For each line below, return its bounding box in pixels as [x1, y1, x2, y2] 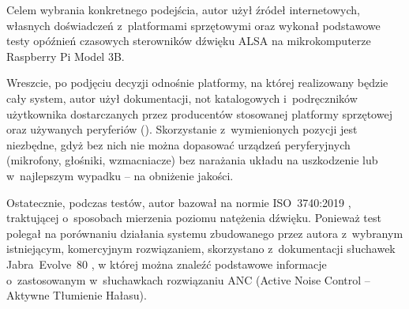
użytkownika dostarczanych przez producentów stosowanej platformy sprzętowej [6, 105, 392, 122]
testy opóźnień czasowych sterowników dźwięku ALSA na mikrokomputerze [6, 32, 371, 49]
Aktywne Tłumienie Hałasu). [6, 287, 147, 303]
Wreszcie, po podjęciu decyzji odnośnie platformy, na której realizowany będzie [6, 74, 388, 91]
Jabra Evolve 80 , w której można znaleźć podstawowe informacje [6, 255, 327, 272]
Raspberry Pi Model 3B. [6, 47, 125, 64]
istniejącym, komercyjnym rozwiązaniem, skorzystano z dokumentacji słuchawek [6, 240, 396, 257]
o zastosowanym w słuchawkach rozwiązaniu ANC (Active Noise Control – [6, 271, 370, 288]
